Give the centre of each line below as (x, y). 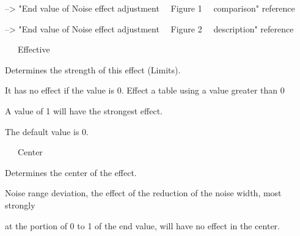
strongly (20, 205)
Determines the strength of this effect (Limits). (93, 69)
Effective (34, 49)
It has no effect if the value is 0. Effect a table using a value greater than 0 (145, 90)
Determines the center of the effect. (71, 172)
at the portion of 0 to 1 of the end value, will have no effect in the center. (142, 225)
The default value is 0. (47, 131)
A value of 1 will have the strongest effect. (84, 110)
